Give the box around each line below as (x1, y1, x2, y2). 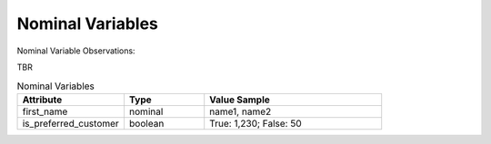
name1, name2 (209, 105, 272, 118)
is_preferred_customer (22, 117, 120, 130)
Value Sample (209, 93, 270, 106)
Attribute (22, 93, 63, 106)
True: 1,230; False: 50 (209, 117, 302, 130)
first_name (22, 105, 68, 118)
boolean (128, 117, 165, 130)
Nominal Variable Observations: (16, 45, 135, 56)
